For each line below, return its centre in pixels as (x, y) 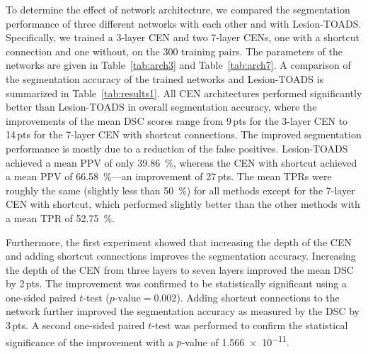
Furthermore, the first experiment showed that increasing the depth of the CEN (179, 242)
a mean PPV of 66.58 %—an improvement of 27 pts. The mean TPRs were (169, 176)
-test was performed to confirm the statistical (250, 325)
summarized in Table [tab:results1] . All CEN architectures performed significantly (184, 93)
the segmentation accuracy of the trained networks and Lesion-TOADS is (165, 78)
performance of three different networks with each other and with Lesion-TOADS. (184, 23)
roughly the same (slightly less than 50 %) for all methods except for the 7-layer (180, 190)
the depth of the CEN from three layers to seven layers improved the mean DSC (180, 269)
